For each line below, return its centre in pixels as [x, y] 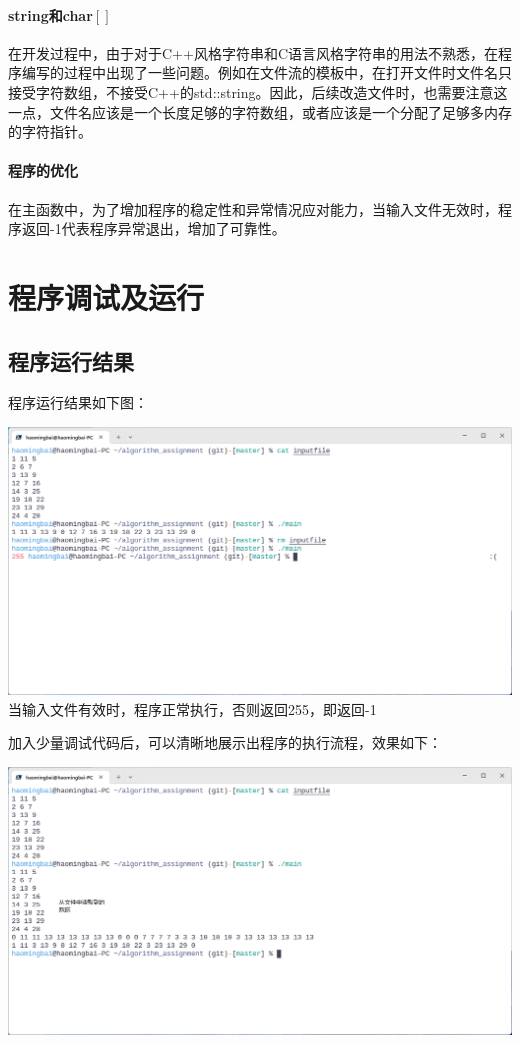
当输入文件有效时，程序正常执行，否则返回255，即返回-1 [192, 708]
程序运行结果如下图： [78, 402]
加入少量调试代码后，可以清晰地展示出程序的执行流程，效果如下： [225, 742]
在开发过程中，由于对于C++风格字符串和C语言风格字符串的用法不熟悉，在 [253, 52]
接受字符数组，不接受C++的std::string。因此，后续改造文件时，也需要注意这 [258, 91]
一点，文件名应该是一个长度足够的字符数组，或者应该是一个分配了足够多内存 [260, 111]
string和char [50, 14]
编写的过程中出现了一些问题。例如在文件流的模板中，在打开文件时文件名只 [266, 72]
